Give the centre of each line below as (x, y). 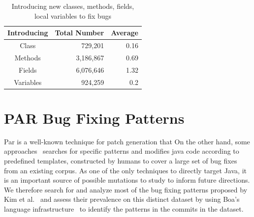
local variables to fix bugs (73, 15)
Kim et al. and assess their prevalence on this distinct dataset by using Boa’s (122, 199)
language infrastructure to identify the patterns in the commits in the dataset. (124, 208)
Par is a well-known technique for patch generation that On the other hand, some (127, 141)
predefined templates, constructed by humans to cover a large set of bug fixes (121, 160)
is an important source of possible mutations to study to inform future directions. (127, 180)
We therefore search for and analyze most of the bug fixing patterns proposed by (126, 189)
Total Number (79, 33)
